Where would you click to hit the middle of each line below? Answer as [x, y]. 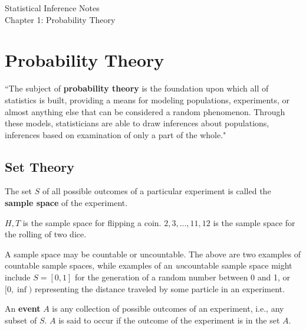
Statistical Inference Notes [52, 8]
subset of [21, 320]
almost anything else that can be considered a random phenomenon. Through [145, 111]
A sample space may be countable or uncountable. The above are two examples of [153, 254]
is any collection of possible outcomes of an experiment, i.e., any [168, 308]
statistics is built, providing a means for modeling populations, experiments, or [147, 99]
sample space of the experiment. [66, 203]
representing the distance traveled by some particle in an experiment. [159, 288]
